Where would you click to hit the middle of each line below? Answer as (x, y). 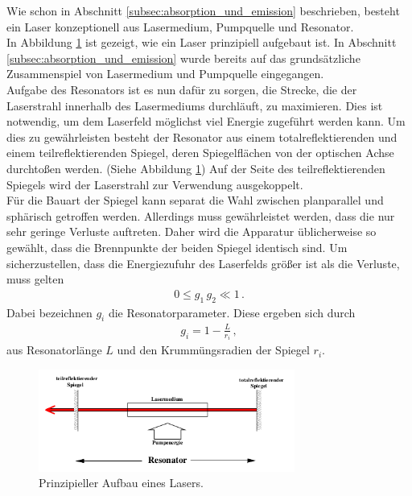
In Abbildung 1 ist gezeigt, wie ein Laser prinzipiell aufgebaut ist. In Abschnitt (202, 42)
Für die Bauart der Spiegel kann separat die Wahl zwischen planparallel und (195, 200)
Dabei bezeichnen (49, 312)
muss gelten (35, 279)
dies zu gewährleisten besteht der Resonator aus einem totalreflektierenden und (202, 136)
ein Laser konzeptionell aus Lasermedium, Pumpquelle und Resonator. (180, 26)
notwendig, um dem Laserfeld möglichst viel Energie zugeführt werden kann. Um (206, 121)
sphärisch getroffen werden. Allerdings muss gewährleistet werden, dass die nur (201, 215)
